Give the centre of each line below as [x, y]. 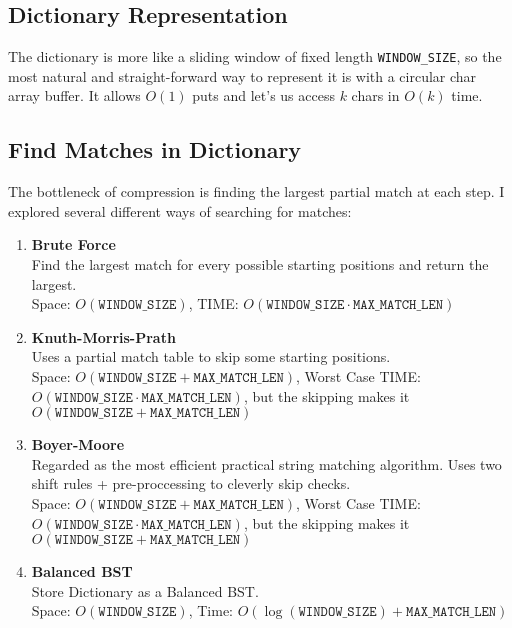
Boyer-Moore [78, 444]
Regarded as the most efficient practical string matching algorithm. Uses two [266, 463]
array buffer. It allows [74, 95]
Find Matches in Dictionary [155, 149]
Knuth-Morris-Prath [103, 336]
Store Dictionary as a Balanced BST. [145, 590]
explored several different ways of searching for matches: [180, 210]
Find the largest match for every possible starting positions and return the [260, 264]
